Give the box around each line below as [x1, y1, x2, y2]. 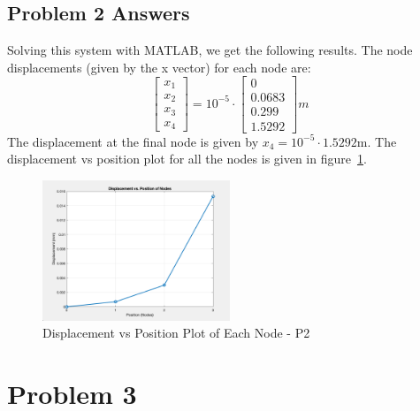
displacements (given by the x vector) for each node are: [7, 57, 311, 76]
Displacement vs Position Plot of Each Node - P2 [42, 323, 310, 342]
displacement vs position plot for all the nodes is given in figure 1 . [7, 149, 367, 168]
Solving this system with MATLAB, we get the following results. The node [7, 41, 413, 59]
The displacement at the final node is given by [7, 132, 259, 150]
